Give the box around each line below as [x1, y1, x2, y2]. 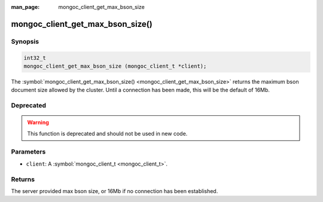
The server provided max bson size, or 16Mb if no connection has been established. [11, 187, 218, 194]
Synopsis [11, 37, 39, 45]
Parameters [11, 148, 46, 156]
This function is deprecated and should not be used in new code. [27, 130, 188, 137]
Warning [27, 119, 49, 126]
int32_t [23, 54, 46, 61]
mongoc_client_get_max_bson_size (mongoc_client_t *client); [23, 63, 207, 69]
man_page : [11, 4, 40, 10]
